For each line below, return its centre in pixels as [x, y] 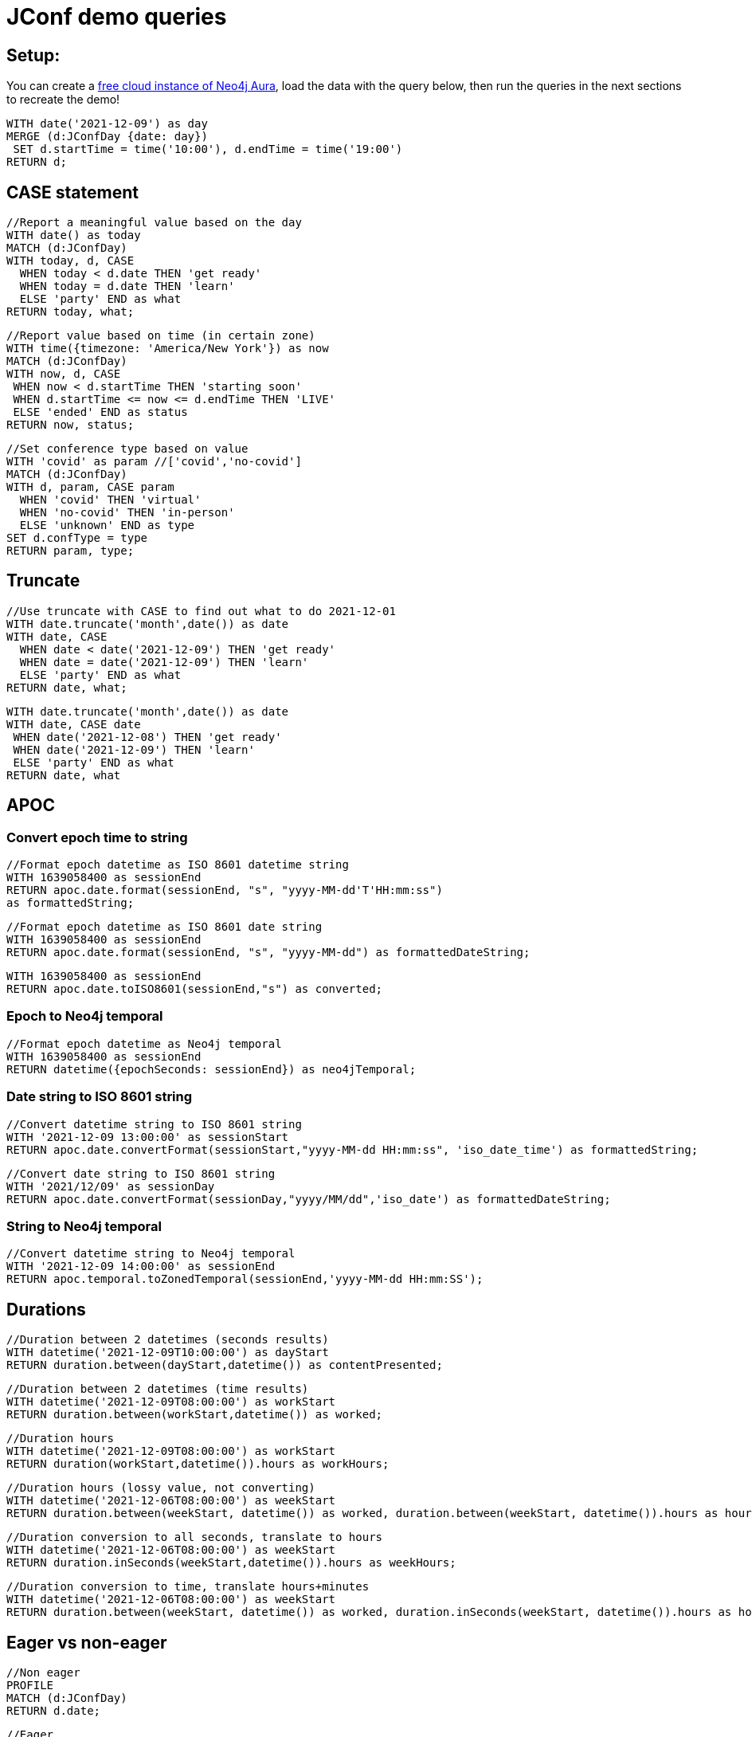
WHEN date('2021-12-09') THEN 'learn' [134, 749]
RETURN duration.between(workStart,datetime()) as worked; [195, 1415]
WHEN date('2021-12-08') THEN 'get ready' [147, 737]
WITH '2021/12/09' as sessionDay [111, 1186]
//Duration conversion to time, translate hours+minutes [188, 1587]
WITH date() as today [74, 235]
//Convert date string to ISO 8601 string [141, 1173]
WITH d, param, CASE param [90, 487]
